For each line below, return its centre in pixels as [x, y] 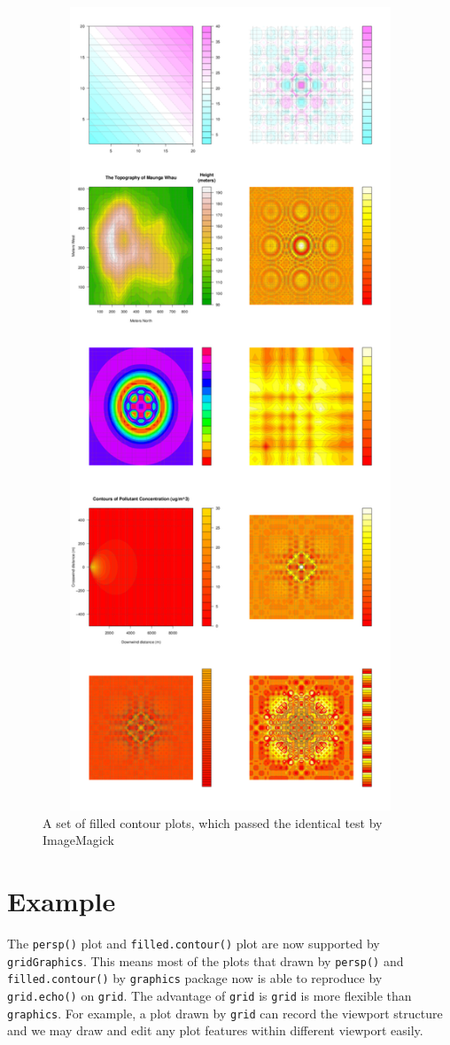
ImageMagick [78, 840]
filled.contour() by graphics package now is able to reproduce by [195, 978]
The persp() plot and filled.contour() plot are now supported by [194, 943]
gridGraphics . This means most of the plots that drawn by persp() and [206, 960]
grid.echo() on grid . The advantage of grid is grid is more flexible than [209, 995]
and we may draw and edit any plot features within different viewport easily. [215, 1030]
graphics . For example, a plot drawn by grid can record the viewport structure [225, 1013]
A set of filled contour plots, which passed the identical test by [213, 822]
